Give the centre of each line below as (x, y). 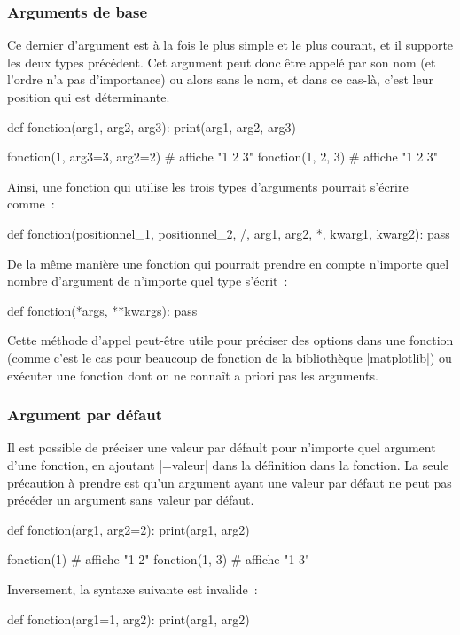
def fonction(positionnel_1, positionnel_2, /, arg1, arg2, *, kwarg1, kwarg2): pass (229, 233)
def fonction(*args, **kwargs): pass (102, 310)
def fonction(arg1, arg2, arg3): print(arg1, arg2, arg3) (152, 126)
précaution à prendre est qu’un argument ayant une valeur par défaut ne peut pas (230, 482)
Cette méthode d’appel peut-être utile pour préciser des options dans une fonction (230, 340)
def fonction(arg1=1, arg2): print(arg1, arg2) (129, 619)
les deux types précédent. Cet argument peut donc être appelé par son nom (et (222, 62)
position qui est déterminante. (89, 97)
